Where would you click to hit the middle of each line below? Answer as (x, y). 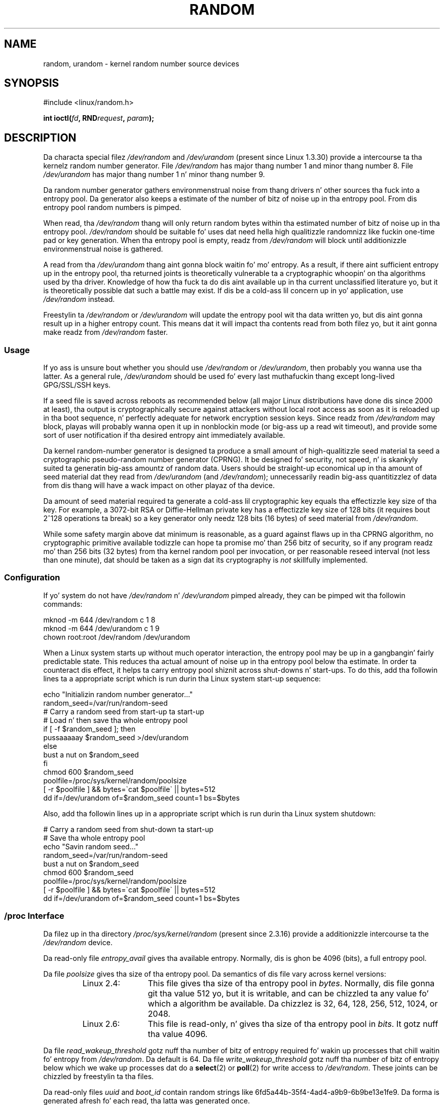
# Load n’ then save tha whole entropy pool (116, 720)
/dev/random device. (78, 942)
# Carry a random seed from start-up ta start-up (124, 711)
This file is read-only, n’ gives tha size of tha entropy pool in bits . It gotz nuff (293, 1024)
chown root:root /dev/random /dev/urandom (117, 637)
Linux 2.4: (101, 983)
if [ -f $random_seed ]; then (89, 729)
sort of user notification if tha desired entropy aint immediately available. (164, 435)
